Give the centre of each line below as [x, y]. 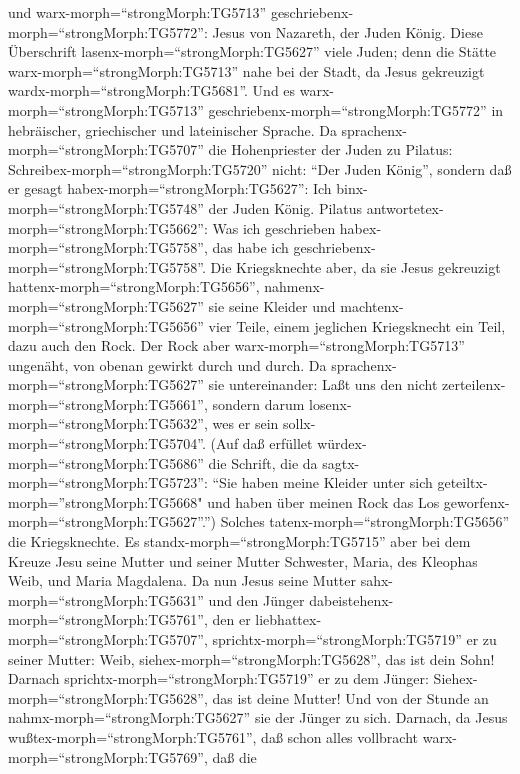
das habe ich [250, 247]
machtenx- [372, 305]
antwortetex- [405, 207]
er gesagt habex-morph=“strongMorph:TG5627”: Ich [170, 188]
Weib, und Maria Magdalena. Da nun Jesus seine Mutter [182, 580]
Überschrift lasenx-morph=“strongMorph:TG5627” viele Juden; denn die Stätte [252, 51]
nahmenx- [294, 286]
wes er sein [245, 423]
